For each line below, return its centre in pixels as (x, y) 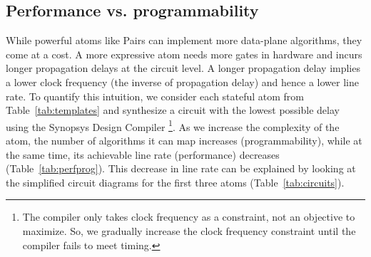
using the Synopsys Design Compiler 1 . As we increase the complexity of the (173, 125)
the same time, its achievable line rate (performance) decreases (143, 154)
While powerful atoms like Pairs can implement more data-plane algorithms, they (184, 40)
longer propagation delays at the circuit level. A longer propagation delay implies (183, 68)
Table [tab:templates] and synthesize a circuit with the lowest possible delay (173, 110)
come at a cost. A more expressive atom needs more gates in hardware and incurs (184, 54)
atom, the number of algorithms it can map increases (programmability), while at (184, 141)
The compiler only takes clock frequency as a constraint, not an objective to (189, 217)
